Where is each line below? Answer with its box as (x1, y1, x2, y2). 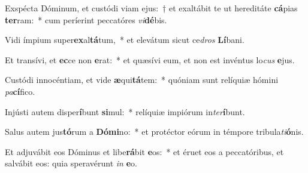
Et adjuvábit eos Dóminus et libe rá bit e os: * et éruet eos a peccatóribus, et (5, 145, 284, 157)
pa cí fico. (5, 85, 35, 97)
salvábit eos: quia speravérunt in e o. (5, 157, 137, 169)
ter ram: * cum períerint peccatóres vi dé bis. (5, 13, 167, 26)
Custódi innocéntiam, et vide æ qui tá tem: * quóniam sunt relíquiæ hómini (5, 73, 279, 86)
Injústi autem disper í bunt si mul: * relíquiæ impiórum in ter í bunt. (5, 105, 245, 118)
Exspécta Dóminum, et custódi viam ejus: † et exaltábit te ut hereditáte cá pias (5, 2, 298, 14)
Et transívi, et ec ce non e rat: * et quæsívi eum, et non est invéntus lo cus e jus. (5, 53, 295, 66)
